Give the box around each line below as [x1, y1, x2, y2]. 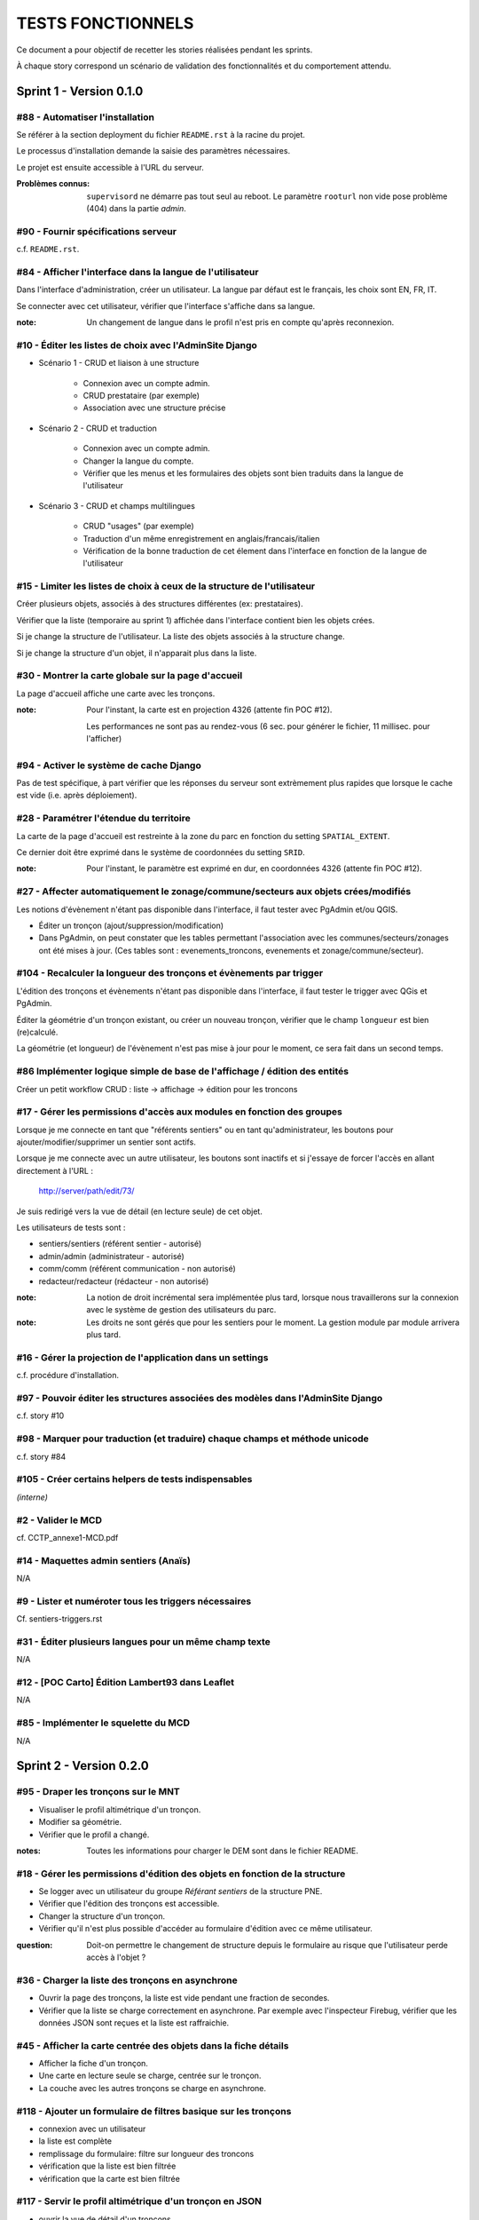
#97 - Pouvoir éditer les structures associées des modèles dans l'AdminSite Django [16, 1392, 383, 1405]
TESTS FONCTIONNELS [16, 13, 194, 33]
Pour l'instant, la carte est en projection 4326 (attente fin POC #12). [86, 704, 333, 715]
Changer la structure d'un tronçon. [38, 1910, 166, 1922]
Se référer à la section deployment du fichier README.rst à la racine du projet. [16, 130, 306, 140]
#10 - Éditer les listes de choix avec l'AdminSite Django [16, 338, 257, 351]
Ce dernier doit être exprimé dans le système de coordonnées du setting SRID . [16, 847, 305, 858]
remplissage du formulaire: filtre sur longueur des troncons [38, 2148, 255, 2159]
